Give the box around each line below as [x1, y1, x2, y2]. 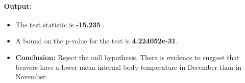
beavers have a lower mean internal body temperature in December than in [15, 62, 242, 72]
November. [15, 71, 48, 82]
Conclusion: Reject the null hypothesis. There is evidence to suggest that [15, 52, 240, 62]
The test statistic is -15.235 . [15, 19, 105, 29]
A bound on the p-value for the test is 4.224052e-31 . [15, 36, 178, 46]
